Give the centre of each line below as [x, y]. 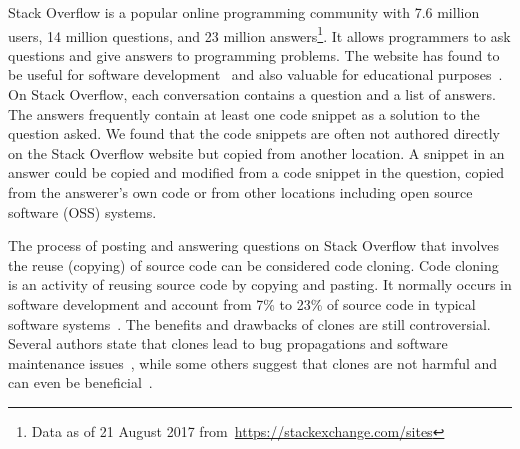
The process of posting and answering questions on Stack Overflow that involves [254, 245]
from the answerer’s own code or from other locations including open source [240, 192]
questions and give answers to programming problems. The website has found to [254, 54]
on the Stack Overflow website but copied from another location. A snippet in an [256, 152]
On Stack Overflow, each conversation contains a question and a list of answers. [252, 94]
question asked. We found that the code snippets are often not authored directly [254, 133]
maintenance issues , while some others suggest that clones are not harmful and [253, 362]
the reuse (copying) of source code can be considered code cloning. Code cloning [253, 264]
